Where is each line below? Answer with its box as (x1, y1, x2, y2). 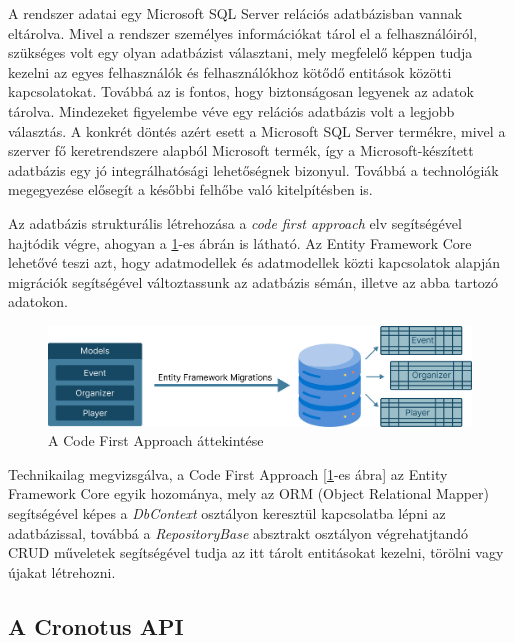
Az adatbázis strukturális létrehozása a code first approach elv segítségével (8, 212, 462, 233)
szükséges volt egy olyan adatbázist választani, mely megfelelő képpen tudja (8, 42, 473, 63)
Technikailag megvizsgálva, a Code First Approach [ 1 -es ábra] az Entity (8, 463, 448, 484)
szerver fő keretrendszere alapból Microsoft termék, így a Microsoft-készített (8, 140, 474, 161)
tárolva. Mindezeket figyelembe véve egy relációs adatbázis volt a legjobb (8, 100, 455, 121)
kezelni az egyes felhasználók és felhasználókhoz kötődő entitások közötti (8, 61, 452, 82)
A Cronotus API (8, 610, 184, 641)
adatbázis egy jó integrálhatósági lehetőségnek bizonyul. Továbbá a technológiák (8, 159, 499, 180)
